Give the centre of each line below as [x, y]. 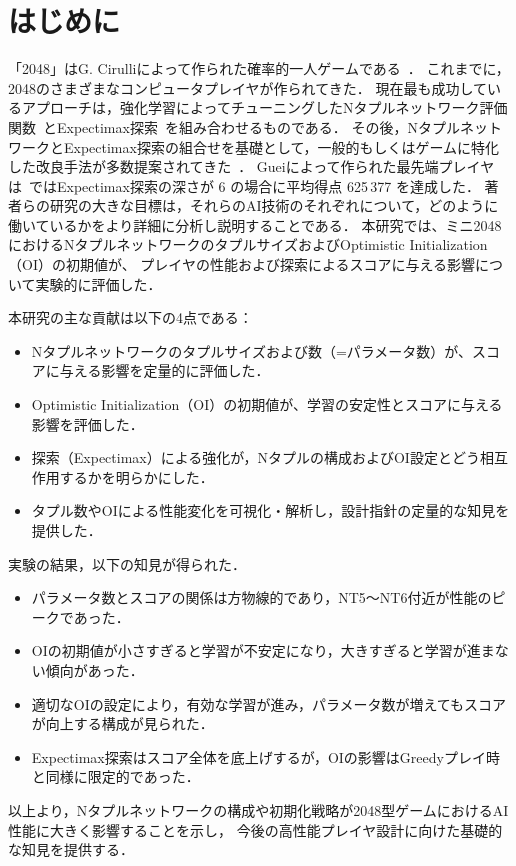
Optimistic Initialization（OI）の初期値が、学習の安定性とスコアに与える [267, 404]
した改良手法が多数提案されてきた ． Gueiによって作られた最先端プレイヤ [251, 166]
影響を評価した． [87, 423]
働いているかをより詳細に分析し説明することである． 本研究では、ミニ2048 [255, 224]
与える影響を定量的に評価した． [164, 370]
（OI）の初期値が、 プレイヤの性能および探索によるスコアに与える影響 [242, 264]
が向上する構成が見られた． [122, 723]
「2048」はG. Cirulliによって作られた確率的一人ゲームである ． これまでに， [259, 68]
